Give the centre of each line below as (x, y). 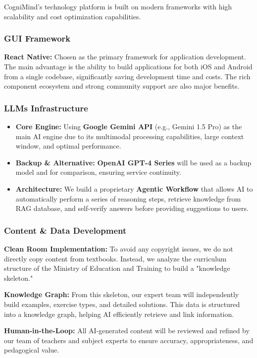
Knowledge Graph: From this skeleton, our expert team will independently (122, 294)
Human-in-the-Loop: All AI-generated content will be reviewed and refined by (127, 331)
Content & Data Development (65, 230)
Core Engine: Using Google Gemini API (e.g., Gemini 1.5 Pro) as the (129, 126)
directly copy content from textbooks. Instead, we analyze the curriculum (115, 258)
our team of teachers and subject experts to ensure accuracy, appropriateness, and (129, 340)
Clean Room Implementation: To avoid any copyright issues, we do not (119, 248)
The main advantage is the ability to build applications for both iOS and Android (128, 66)
